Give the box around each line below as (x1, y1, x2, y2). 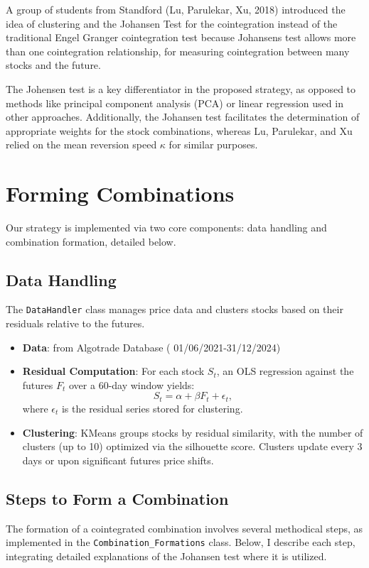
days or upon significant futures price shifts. (22, 452, 214, 467)
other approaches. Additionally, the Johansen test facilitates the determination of (6, 109, 360, 124)
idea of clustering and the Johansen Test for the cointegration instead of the (6, 16, 338, 31)
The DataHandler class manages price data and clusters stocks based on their (6, 302, 343, 317)
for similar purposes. (169, 137, 258, 152)
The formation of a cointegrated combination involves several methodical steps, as (6, 520, 363, 535)
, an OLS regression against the (216, 364, 354, 378)
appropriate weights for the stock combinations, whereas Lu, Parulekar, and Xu (6, 123, 353, 138)
